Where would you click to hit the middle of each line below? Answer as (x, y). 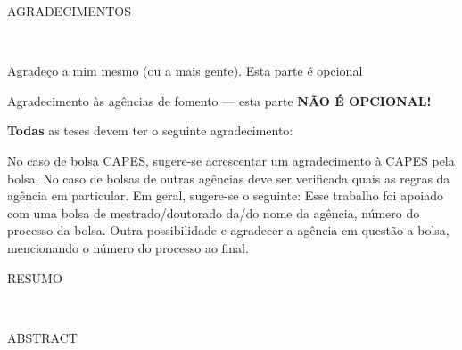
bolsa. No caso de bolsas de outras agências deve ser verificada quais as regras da (229, 178)
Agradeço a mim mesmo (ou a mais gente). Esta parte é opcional (185, 71)
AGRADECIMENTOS (69, 11)
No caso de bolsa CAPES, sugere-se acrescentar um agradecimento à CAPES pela (231, 160)
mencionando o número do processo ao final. (128, 247)
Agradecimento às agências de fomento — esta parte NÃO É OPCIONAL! (219, 100)
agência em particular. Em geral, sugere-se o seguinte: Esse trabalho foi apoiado (226, 195)
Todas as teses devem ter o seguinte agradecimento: (150, 130)
